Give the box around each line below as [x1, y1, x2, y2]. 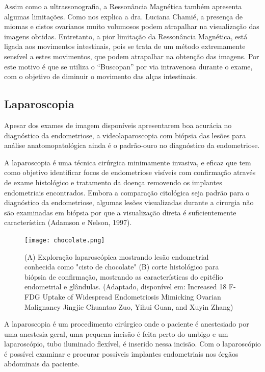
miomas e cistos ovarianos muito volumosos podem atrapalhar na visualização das [4, 21, 259, 32]
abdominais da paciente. [4, 358, 79, 369]
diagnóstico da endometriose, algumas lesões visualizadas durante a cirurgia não [4, 197, 254, 208]
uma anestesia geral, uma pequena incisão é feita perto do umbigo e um [4, 328, 228, 339]
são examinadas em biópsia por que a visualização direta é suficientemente [4, 207, 236, 217]
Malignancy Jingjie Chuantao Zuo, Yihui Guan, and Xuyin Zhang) [24, 301, 233, 312]
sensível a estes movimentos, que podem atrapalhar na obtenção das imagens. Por [4, 51, 259, 61]
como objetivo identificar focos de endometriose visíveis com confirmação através [4, 167, 256, 178]
